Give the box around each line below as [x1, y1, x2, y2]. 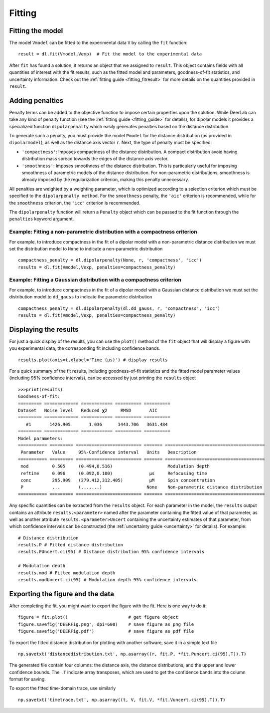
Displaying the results [9, 325, 79, 334]
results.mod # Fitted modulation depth [18, 570, 116, 576]
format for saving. [9, 676, 46, 682]
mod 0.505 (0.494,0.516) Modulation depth [20, 464, 210, 469]
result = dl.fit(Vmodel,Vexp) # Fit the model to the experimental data [18, 51, 202, 57]
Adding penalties [9, 96, 64, 105]
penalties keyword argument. [9, 216, 74, 222]
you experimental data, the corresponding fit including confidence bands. [9, 345, 160, 351]
